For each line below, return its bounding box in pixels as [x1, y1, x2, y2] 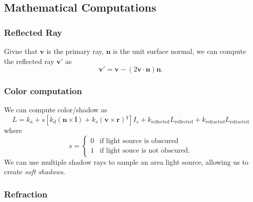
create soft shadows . [4, 166, 65, 177]
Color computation [4, 85, 82, 97]
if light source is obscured [100, 138, 179, 145]
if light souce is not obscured [100, 147, 188, 155]
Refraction [4, 187, 48, 200]
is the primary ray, [46, 46, 104, 56]
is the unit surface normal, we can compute [113, 46, 246, 56]
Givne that [4, 46, 38, 56]
